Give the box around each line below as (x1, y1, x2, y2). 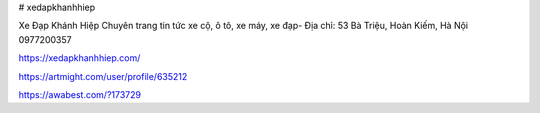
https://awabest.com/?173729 (18, 88, 142, 100)
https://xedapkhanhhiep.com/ (18, 52, 141, 64)
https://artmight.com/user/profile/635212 (18, 70, 188, 82)
